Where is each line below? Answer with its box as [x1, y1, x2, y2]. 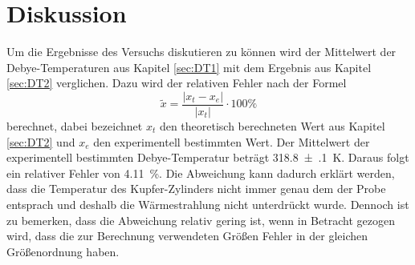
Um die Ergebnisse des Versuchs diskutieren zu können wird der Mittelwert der [6, 43, 397, 60]
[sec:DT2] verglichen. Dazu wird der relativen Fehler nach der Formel [6, 74, 347, 91]
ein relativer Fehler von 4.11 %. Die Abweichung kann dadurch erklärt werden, [6, 164, 395, 181]
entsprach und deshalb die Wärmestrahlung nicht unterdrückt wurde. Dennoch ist [6, 195, 409, 212]
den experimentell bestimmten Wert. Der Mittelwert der [93, 133, 370, 150]
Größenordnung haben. [6, 243, 120, 259]
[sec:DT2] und [6, 133, 75, 150]
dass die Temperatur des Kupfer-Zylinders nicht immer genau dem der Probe [6, 180, 386, 197]
